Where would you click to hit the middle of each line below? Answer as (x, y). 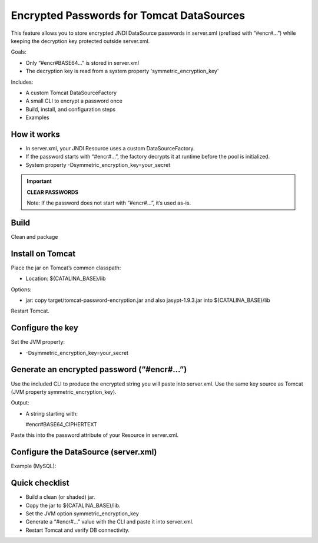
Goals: (19, 52)
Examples (37, 117)
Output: (20, 403)
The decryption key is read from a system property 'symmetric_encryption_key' (122, 71)
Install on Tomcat (43, 254)
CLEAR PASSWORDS (53, 192)
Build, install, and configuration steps (71, 109)
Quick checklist (40, 483)
